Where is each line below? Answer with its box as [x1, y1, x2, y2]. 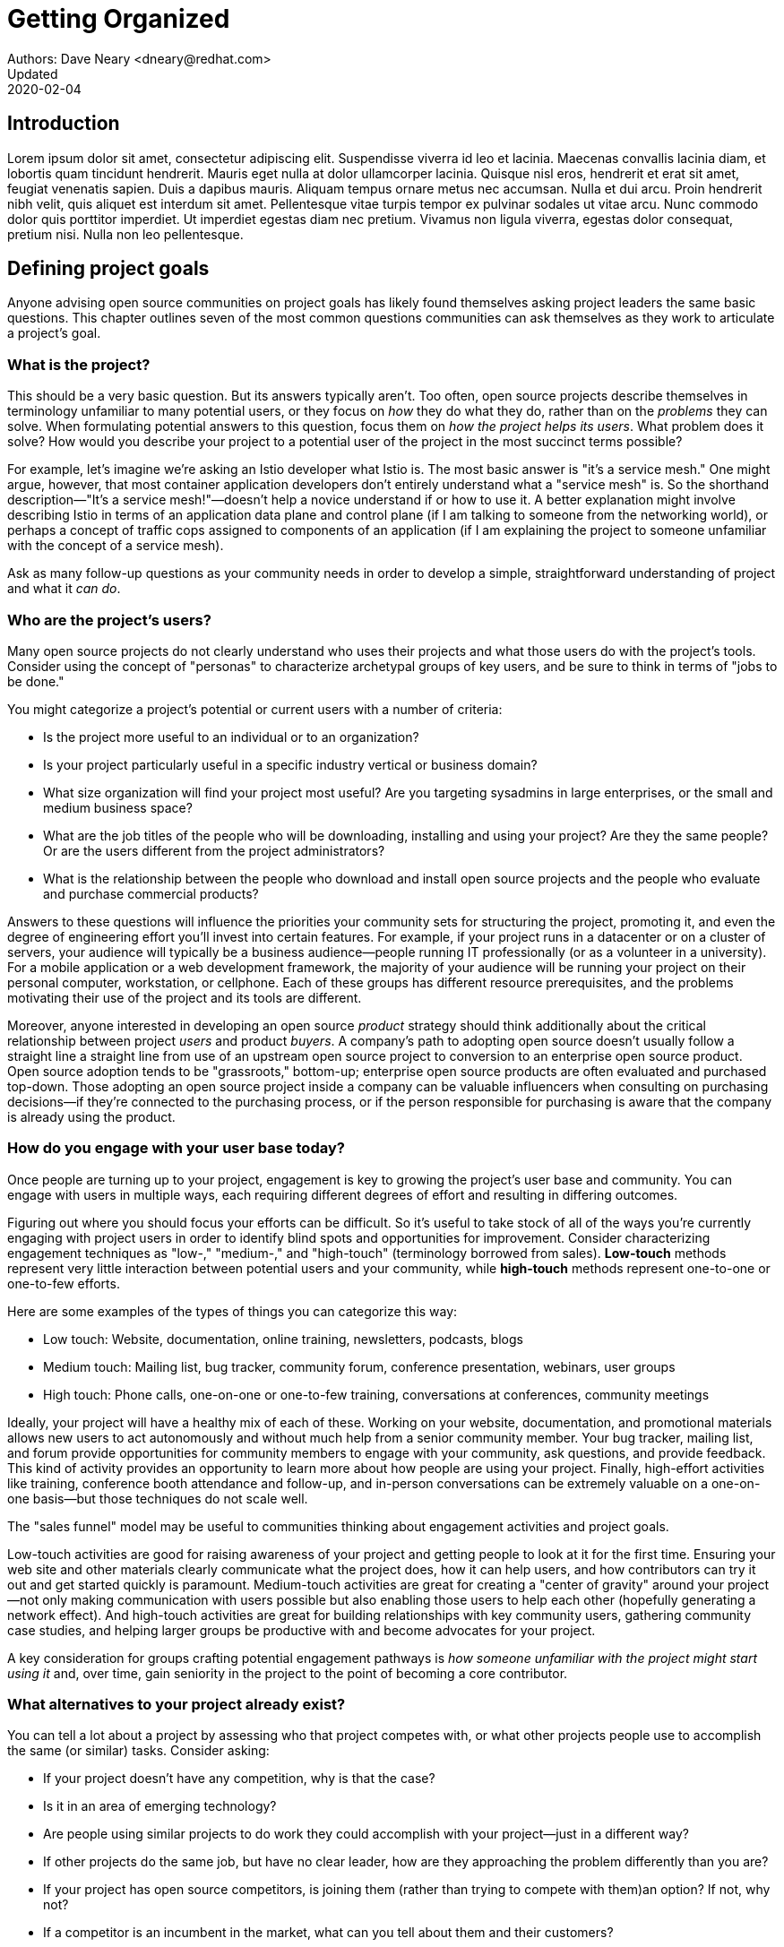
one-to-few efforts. [7, 1275, 120, 1291]
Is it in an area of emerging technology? [43, 1798, 277, 1814]
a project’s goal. [7, 325, 101, 341]
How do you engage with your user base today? [7, 1139, 345, 1158]
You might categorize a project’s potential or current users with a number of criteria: [7, 701, 503, 717]
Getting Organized [7, 4, 230, 34]
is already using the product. [7, 1108, 176, 1124]
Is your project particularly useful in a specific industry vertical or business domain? [43, 756, 538, 772]
